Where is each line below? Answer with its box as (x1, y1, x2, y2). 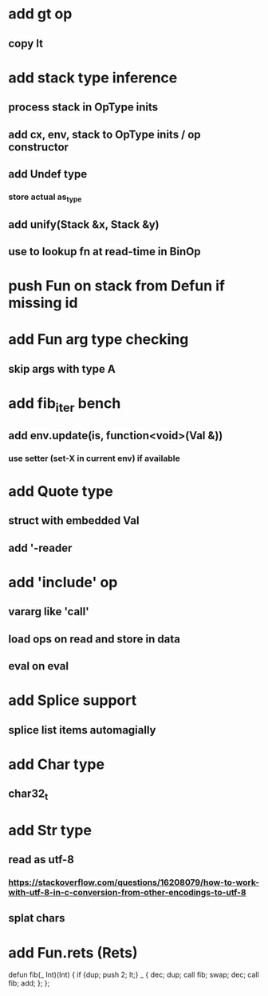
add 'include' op (8, 573, 118, 591)
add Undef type (8, 167, 88, 181)
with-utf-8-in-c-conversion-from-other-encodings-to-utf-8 (8, 886, 246, 898)
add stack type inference (8, 69, 178, 86)
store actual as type (8, 191, 82, 204)
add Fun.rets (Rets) (8, 943, 138, 962)
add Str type (8, 821, 92, 839)
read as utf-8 (8, 853, 74, 866)
